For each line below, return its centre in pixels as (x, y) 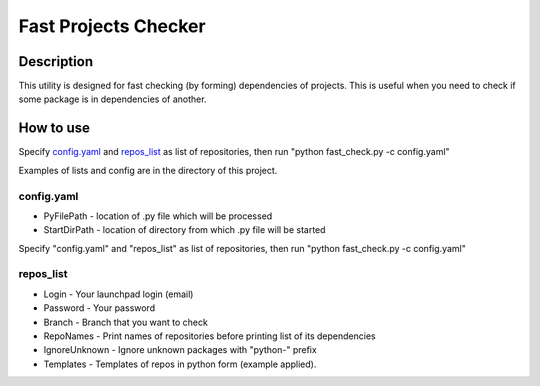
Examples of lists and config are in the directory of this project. (148, 170)
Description (56, 61)
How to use (54, 128)
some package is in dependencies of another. (112, 99)
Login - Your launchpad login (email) (118, 294)
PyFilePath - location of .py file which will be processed (158, 216)
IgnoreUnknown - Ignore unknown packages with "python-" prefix (180, 350)
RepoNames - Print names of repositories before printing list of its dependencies (209, 336)
